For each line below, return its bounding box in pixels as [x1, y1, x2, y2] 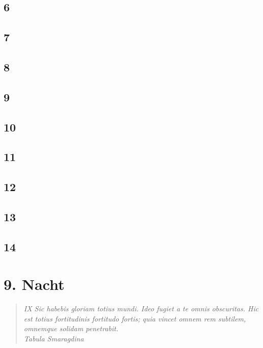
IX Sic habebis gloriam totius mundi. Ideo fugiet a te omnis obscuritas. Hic [23, 303, 259, 314]
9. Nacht [4, 274, 65, 295]
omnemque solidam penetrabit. [23, 323, 118, 334]
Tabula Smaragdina [23, 333, 84, 343]
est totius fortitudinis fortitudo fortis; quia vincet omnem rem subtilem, [23, 313, 246, 324]
